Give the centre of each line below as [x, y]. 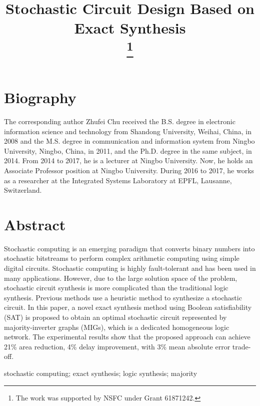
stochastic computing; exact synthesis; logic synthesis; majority [101, 373]
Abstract [35, 224]
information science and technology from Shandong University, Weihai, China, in [128, 131]
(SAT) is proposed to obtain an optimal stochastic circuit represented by [115, 317]
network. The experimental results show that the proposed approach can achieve [127, 337]
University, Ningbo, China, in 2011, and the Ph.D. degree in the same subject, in [128, 150]
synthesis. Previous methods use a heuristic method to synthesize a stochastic [123, 297]
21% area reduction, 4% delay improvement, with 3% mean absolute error [117, 346]
